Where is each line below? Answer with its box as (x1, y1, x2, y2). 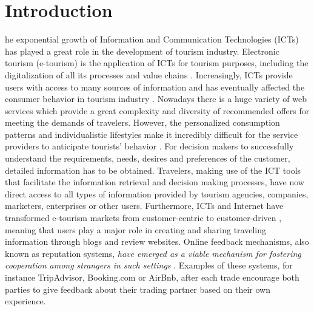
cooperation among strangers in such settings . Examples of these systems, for (5, 259, 293, 272)
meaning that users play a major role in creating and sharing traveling (5, 223, 266, 236)
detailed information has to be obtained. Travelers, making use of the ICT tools (5, 163, 301, 176)
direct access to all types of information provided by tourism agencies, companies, (5, 187, 309, 200)
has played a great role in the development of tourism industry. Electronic (5, 44, 279, 57)
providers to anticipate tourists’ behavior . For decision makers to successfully (5, 140, 294, 152)
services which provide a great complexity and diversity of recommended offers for (5, 104, 310, 117)
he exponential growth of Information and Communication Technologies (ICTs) (5, 33, 299, 46)
